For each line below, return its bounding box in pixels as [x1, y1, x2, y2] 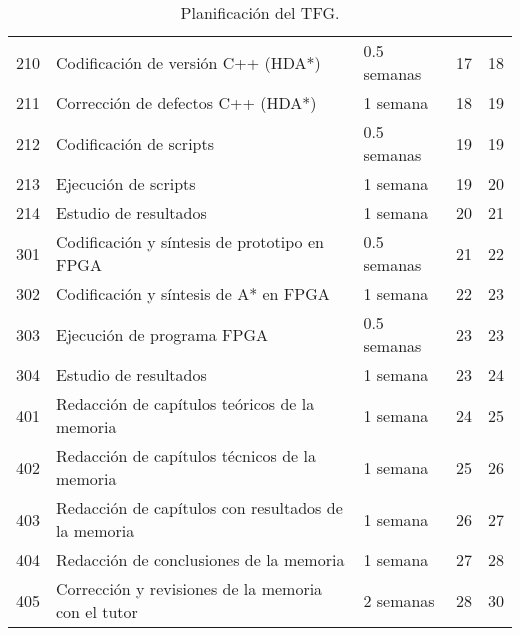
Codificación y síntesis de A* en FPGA [56, 282, 330, 305]
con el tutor [56, 600, 138, 623]
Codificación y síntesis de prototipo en [56, 230, 324, 253]
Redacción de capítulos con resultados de [56, 496, 343, 519]
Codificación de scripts [56, 131, 215, 155]
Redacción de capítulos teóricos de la [56, 392, 315, 415]
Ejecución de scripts [56, 172, 196, 195]
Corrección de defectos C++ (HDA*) [56, 91, 317, 114]
